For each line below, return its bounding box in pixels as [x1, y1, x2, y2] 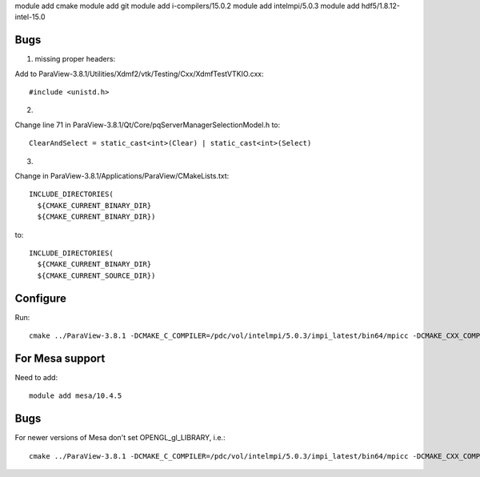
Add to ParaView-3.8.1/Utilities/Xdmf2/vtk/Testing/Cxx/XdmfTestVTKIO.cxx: [14, 69, 264, 78]
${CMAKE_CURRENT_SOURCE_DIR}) [37, 271, 156, 280]
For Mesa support [14, 351, 106, 365]
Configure [14, 291, 67, 305]
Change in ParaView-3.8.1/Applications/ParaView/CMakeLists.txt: [14, 171, 230, 181]
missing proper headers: [34, 54, 116, 64]
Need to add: [14, 372, 58, 382]
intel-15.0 [14, 12, 46, 22]
